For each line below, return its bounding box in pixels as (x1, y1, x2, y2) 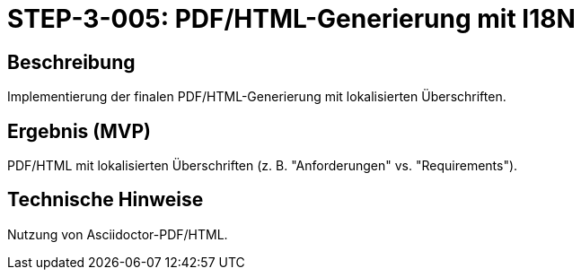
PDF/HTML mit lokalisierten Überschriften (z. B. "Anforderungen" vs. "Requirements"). (7, 158, 518, 174)
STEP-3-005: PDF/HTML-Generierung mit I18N (7, 4, 576, 34)
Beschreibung (7, 50, 136, 74)
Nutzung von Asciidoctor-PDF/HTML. (7, 226, 228, 242)
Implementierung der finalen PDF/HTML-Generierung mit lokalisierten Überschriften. (7, 89, 506, 105)
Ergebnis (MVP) (7, 119, 151, 143)
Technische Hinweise (7, 188, 204, 212)
